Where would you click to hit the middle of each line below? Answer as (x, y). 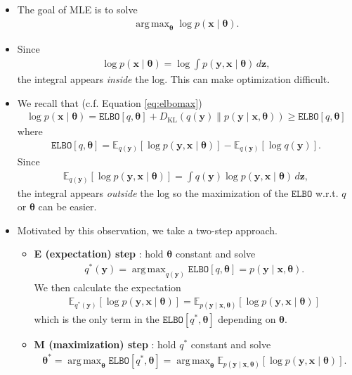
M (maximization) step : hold (105, 344)
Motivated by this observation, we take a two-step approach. (147, 230)
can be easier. (67, 206)
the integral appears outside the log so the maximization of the (153, 192)
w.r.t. (327, 192)
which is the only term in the (97, 318)
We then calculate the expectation (107, 287)
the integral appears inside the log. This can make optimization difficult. (174, 79)
